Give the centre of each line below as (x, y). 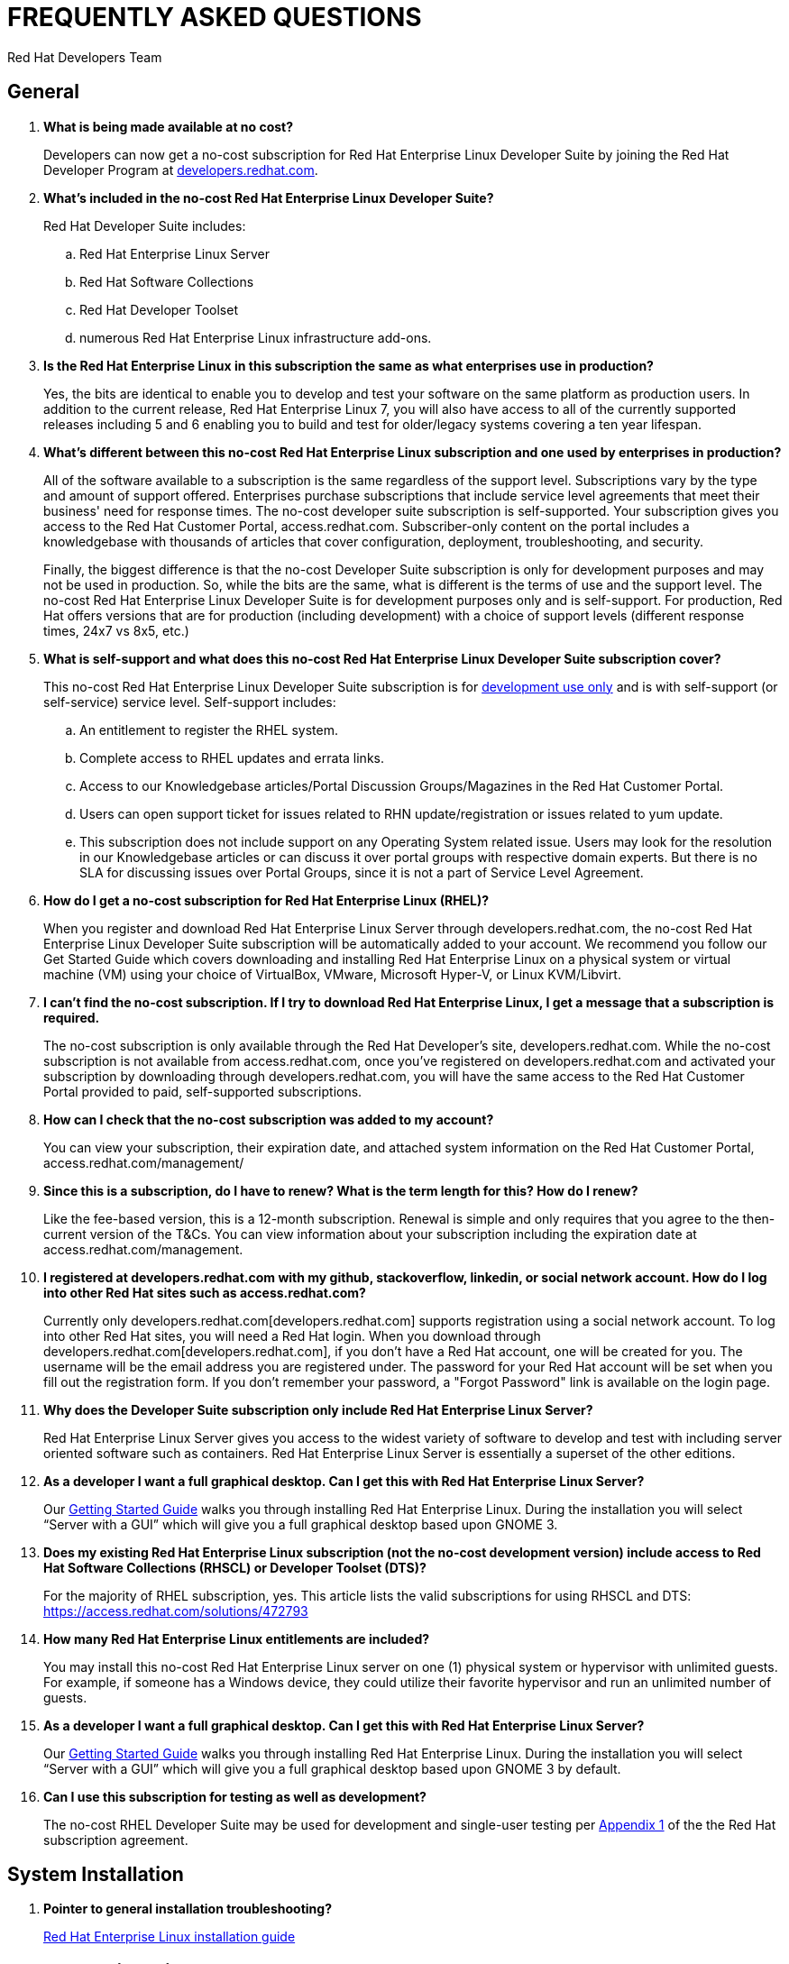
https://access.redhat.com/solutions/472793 (176, 1611)
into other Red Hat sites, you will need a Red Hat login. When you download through (292, 1335)
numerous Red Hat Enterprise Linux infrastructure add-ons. (256, 337)
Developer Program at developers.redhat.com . (181, 170)
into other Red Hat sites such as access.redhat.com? (205, 1292)
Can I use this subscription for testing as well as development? (235, 1796)
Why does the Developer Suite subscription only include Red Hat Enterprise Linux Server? (318, 1409)
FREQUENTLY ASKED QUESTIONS (215, 17)
